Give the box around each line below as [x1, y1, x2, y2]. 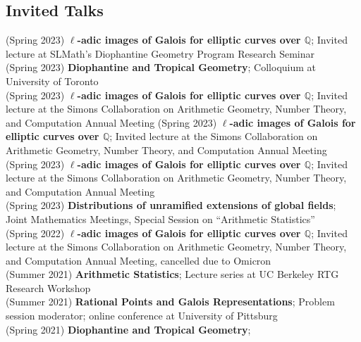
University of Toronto [6, 73, 99, 88]
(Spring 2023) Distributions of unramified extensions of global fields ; [6, 198, 336, 213]
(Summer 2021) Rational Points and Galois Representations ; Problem [6, 294, 335, 309]
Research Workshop [6, 280, 91, 295]
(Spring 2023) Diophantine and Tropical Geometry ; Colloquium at [6, 60, 317, 75]
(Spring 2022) [6, 225, 65, 240]
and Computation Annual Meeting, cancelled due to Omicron [6, 253, 271, 267]
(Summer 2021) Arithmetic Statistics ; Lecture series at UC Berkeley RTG [6, 267, 339, 281]
